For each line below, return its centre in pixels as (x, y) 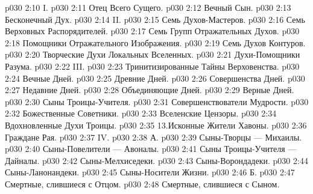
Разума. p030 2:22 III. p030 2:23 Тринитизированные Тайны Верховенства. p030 (152, 66)
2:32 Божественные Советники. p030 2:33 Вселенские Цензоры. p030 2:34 (141, 113)
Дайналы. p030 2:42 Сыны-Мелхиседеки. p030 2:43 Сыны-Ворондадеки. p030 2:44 (156, 160)
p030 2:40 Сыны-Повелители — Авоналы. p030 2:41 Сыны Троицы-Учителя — (151, 149)
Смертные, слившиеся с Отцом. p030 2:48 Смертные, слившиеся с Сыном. (142, 183)
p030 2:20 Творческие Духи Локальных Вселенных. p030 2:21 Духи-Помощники (153, 54)
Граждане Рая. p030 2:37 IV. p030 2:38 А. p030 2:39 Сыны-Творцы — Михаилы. (153, 137)
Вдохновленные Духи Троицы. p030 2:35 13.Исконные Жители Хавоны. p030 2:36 (156, 125)
